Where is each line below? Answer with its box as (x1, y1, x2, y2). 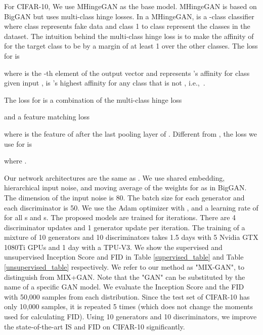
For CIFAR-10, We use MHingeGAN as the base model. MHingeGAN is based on (4, 1, 257, 11)
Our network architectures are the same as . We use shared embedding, (4, 172, 225, 183)
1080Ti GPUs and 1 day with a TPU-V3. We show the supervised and (4, 241, 223, 252)
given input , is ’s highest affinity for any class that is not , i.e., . (4, 77, 205, 88)
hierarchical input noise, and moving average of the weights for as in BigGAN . (4, 182, 247, 193)
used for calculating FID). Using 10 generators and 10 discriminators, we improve (4, 311, 257, 322)
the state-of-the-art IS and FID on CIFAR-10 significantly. (4, 321, 185, 331)
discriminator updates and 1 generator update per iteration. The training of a (4, 222, 245, 232)
